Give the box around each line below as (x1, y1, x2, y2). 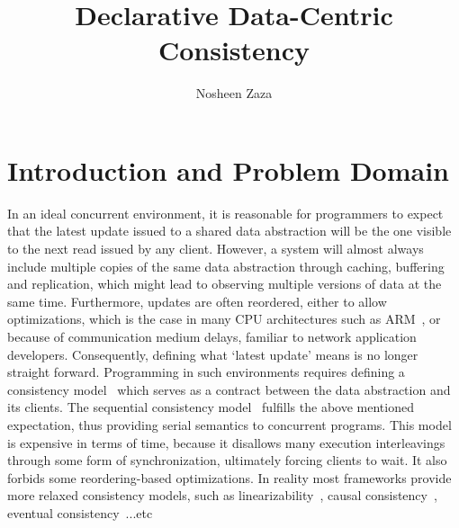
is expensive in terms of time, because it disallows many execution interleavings (7, 433, 445, 452)
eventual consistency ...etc (7, 503, 153, 522)
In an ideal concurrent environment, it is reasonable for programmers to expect (7, 203, 444, 222)
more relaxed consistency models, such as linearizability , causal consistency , (7, 486, 437, 505)
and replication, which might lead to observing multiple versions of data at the (7, 274, 442, 293)
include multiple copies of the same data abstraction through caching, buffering (7, 256, 445, 275)
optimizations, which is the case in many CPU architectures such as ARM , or (7, 309, 441, 328)
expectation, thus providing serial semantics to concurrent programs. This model (7, 415, 452, 434)
